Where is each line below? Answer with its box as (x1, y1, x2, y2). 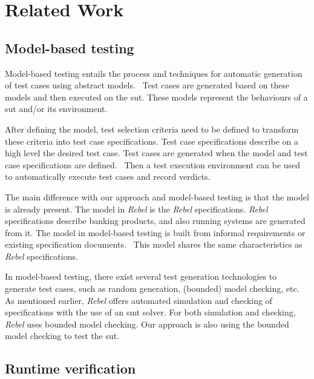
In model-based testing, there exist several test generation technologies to (5, 270, 277, 283)
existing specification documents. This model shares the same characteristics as (5, 238, 303, 251)
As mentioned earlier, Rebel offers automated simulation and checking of (5, 294, 272, 306)
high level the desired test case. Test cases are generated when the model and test (5, 147, 308, 159)
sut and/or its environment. (5, 102, 108, 115)
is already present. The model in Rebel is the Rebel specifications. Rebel (5, 202, 268, 215)
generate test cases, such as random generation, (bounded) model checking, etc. (5, 282, 299, 295)
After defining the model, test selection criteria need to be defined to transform (5, 122, 299, 135)
